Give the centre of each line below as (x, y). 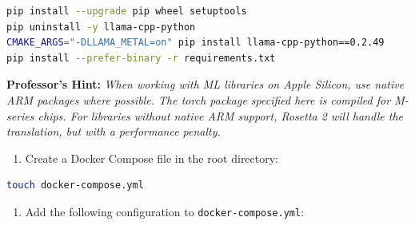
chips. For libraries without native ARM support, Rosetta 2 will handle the (221, 115)
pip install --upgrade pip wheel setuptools (127, 11)
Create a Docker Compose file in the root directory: (152, 158)
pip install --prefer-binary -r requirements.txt (141, 58)
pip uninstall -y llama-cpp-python (101, 27)
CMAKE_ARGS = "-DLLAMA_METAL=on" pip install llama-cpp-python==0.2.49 (196, 43)
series (20, 115)
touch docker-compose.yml (75, 186)
